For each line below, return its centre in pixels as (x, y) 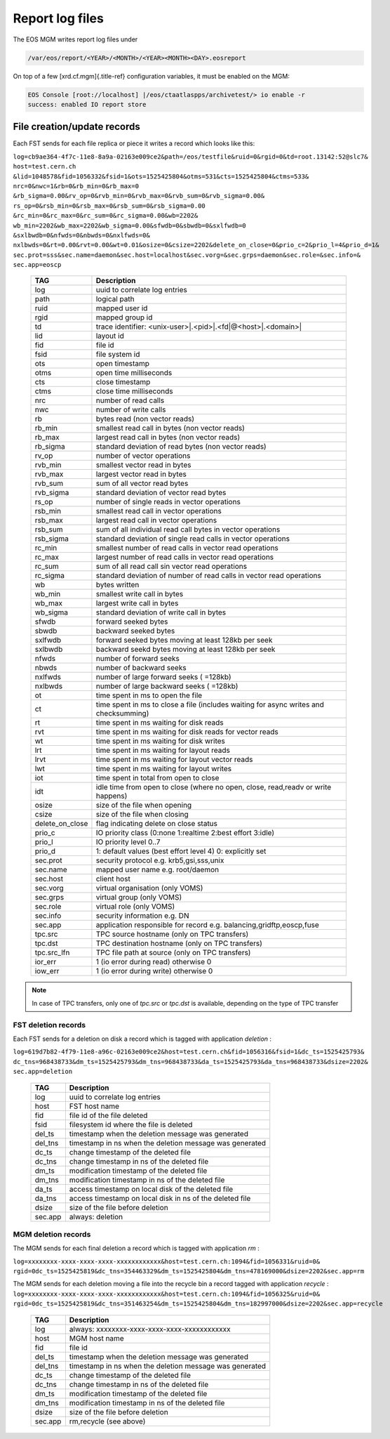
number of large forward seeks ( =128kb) (163, 677)
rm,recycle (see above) (107, 1421)
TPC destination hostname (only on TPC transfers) (179, 943)
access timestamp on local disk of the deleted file (151, 1189)
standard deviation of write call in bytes (161, 612)
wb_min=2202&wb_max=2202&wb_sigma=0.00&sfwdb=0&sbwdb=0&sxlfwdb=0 (130, 225)
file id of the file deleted (108, 1115)
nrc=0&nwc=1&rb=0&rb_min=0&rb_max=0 (76, 186)
